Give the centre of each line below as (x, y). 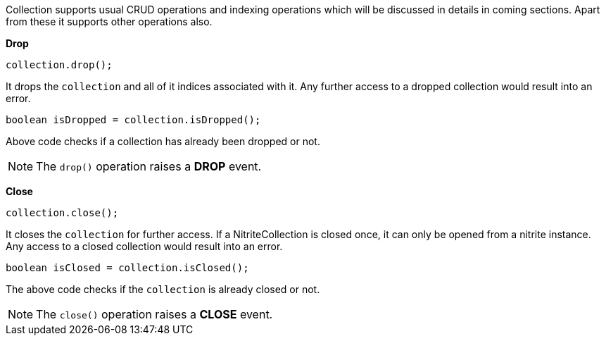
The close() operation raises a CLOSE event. (154, 314)
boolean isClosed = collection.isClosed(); (127, 268)
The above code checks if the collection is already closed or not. (163, 289)
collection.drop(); (59, 65)
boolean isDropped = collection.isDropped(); (133, 120)
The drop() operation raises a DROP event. (149, 166)
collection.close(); (62, 213)
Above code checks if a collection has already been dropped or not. (163, 141)
